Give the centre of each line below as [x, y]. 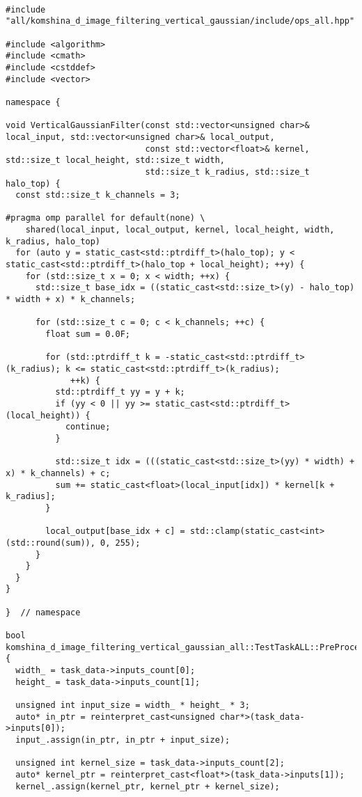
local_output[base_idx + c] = [115, 531]
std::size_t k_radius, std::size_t [227, 172]
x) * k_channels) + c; [58, 473]
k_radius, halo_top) [53, 241]
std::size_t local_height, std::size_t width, [115, 160]
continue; [88, 427]
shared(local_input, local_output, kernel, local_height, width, [180, 230]
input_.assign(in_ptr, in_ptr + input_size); [123, 740]
